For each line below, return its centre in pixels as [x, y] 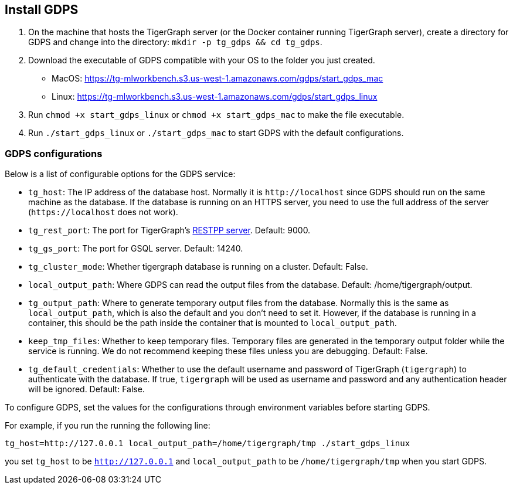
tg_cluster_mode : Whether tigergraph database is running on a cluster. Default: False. [198, 267]
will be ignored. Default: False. [86, 389]
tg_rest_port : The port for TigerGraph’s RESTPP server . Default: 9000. [169, 230]
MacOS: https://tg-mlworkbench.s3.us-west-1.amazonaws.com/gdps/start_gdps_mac [218, 79]
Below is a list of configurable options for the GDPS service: [120, 174]
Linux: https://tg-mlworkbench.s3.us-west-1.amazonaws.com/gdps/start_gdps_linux [215, 97]
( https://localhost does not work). [103, 212]
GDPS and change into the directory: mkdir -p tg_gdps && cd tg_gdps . [175, 42]
